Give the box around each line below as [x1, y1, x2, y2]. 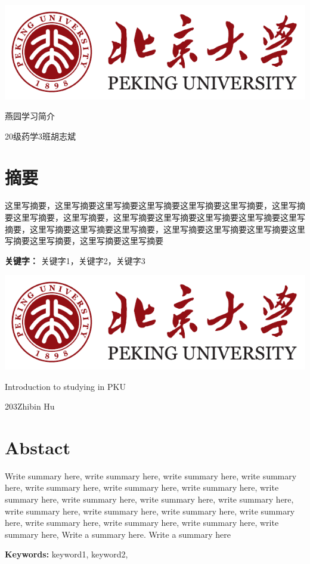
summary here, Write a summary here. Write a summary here [5, 528, 231, 540]
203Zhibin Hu [5, 400, 55, 413]
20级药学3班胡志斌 [5, 129, 76, 142]
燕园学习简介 [5, 110, 55, 122]
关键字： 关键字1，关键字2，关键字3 [5, 254, 145, 266]
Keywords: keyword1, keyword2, [5, 548, 128, 560]
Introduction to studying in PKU [5, 380, 126, 392]
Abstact [5, 435, 70, 459]
